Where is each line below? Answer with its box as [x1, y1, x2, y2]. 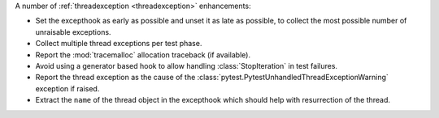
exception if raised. [35, 83, 100, 93]
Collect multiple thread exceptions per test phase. [35, 39, 202, 48]
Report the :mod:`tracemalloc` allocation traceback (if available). [35, 49, 251, 60]
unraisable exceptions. [35, 27, 111, 36]
